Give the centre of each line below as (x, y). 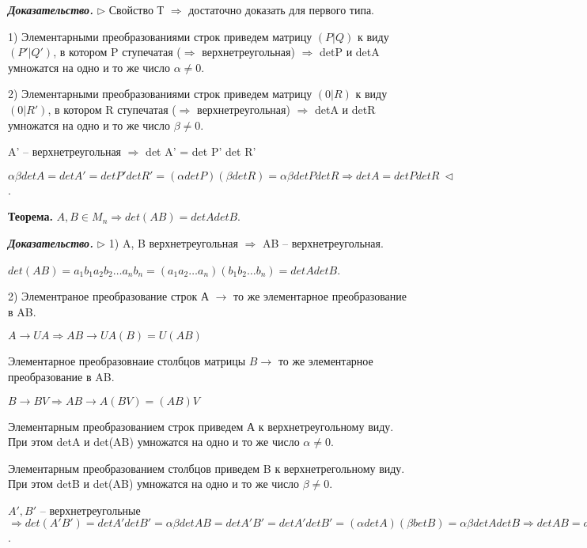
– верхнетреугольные (90, 510)
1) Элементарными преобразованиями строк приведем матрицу (160, 36)
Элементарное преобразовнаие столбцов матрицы (127, 361)
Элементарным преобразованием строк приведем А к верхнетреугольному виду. (201, 426)
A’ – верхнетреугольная (65, 151)
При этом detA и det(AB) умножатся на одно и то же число (154, 442)
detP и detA (349, 52)
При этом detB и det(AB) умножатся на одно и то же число (154, 484)
